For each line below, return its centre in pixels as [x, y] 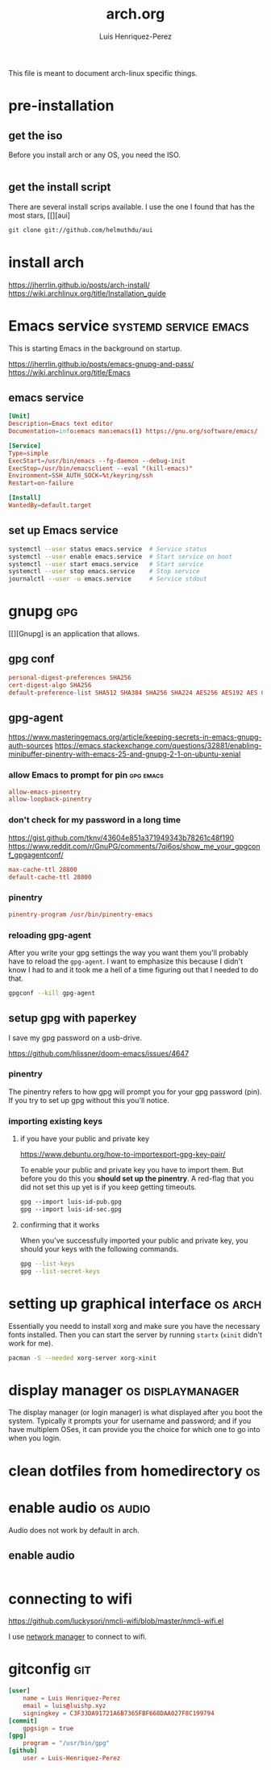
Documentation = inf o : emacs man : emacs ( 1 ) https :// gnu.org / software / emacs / [133, 431]
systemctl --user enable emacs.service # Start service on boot [120, 556]
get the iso [35, 135]
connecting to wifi [71, 1599]
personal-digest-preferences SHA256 [70, 677]
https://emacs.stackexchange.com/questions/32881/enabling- [158, 746]
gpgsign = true [48, 1728]
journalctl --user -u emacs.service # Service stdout [108, 579]
